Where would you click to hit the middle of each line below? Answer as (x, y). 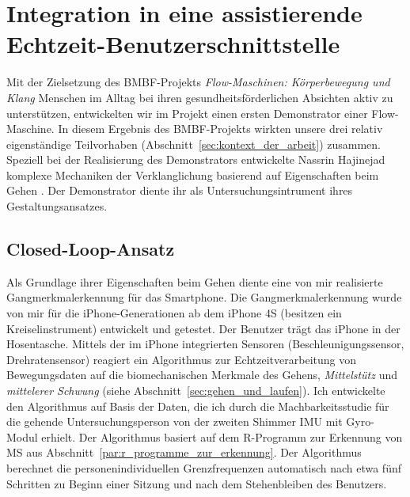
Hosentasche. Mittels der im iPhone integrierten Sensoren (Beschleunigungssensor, (205, 344)
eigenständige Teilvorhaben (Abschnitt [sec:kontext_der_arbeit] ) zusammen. (194, 144)
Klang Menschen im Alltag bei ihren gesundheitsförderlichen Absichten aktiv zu (200, 97)
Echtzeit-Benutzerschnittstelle (173, 44)
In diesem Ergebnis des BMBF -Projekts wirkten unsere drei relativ (220, 129)
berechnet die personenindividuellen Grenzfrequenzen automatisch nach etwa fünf (204, 467)
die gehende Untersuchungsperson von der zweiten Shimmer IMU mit (175, 421)
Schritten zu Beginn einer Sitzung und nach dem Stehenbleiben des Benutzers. (197, 483)
